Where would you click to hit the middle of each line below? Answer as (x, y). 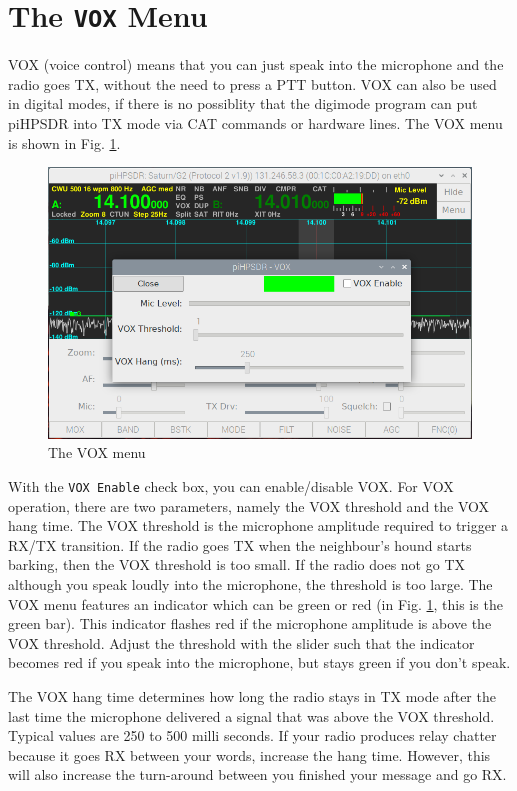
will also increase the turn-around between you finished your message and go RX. (257, 774)
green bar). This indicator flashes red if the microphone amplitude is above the (250, 623)
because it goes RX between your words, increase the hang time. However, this (249, 754)
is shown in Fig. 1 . (64, 142)
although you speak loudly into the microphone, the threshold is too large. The (250, 584)
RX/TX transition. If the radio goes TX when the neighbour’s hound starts (240, 544)
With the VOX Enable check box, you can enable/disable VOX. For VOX (231, 485)
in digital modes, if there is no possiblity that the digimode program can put (243, 103)
